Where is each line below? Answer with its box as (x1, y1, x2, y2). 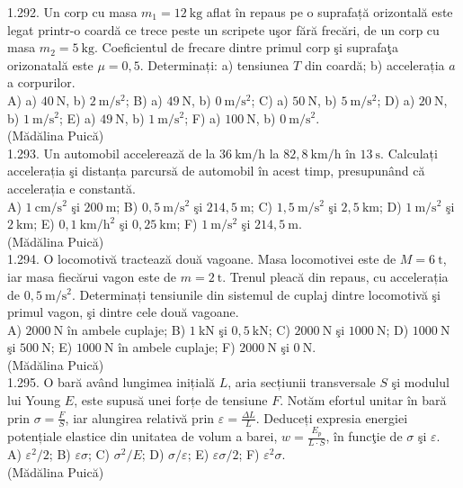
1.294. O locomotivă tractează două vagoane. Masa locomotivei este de (7, 249, 396, 268)
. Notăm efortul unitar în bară (280, 391, 447, 410)
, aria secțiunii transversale (227, 373, 376, 392)
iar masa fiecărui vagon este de (7, 267, 177, 285)
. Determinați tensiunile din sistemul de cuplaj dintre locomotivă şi (71, 285, 441, 303)
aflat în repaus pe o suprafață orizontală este (206, 3, 453, 21)
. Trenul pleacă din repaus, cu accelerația (222, 267, 449, 285)
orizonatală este (7, 55, 93, 74)
